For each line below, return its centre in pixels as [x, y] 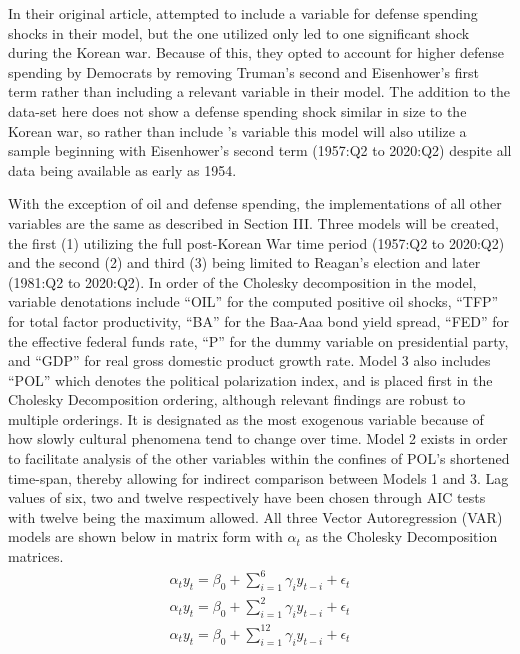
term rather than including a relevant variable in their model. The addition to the [259, 91]
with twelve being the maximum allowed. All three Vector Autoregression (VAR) [255, 516]
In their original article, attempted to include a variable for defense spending [243, 13]
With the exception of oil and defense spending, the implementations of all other [255, 203]
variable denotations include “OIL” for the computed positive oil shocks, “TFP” [253, 301]
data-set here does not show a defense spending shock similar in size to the [237, 110]
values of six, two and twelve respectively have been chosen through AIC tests [247, 497]
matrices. [36, 556]
